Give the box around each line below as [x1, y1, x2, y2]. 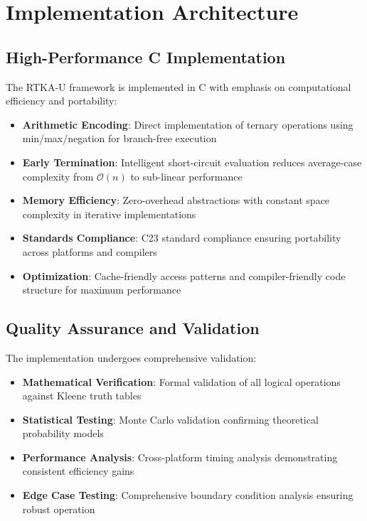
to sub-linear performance [130, 168, 243, 183]
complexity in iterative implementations [22, 206, 196, 221]
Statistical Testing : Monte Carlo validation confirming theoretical [22, 412, 319, 426]
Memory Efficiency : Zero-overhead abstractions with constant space [22, 193, 330, 208]
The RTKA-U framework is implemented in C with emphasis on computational [6, 79, 351, 94]
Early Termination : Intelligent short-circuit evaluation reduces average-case [22, 154, 362, 169]
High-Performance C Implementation [6, 45, 286, 68]
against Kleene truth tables [22, 388, 142, 403]
